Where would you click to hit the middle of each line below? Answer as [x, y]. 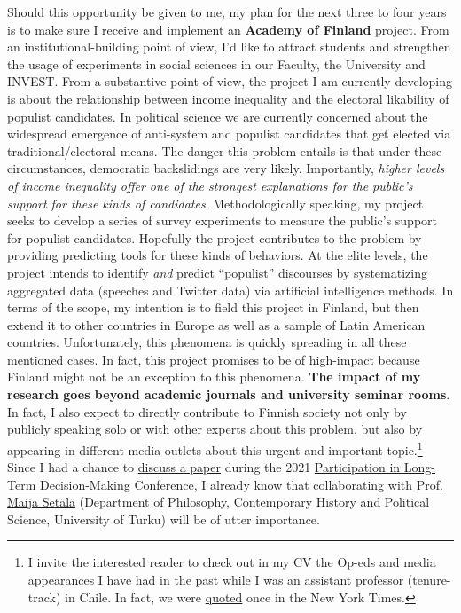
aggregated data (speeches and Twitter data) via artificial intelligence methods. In [230, 290]
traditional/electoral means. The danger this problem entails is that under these [225, 150]
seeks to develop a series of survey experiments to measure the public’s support [223, 220]
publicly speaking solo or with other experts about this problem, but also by [215, 429]
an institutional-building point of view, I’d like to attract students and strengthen [229, 47]
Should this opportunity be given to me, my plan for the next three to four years [227, 12]
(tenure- [429, 580]
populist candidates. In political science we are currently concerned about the [218, 116]
